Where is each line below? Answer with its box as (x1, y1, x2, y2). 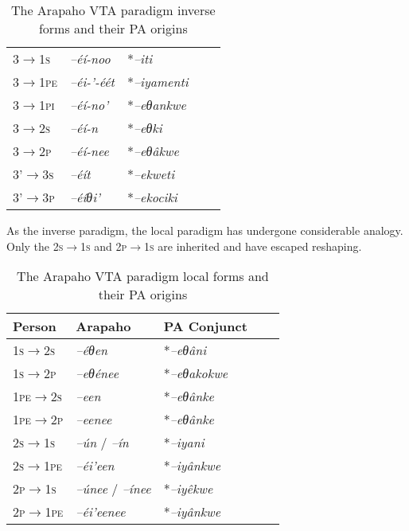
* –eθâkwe (127, 142, 179, 160)
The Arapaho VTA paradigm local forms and (17, 267, 269, 286)
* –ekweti (127, 165, 175, 183)
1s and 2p (80, 237, 127, 254)
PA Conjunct (163, 317, 247, 336)
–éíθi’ (69, 188, 101, 206)
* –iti (127, 49, 153, 68)
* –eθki (127, 119, 162, 137)
